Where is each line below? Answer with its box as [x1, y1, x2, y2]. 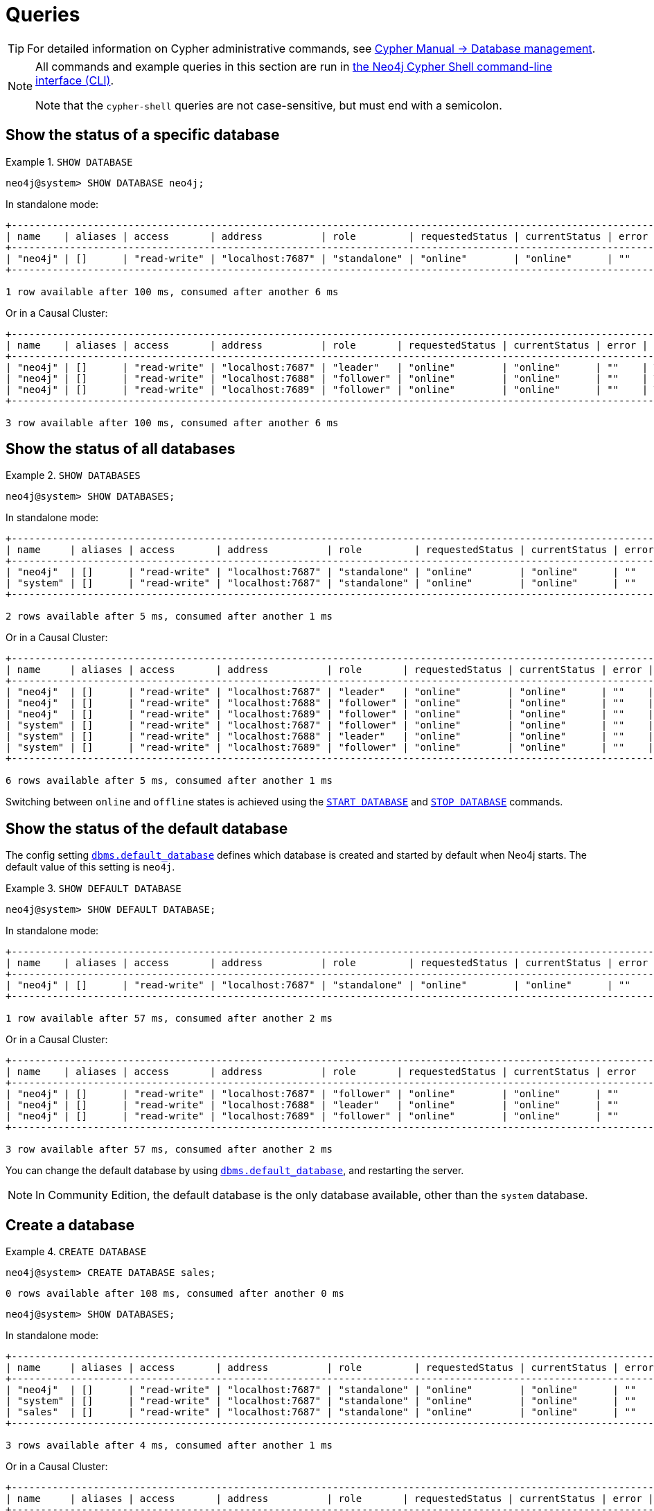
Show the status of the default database [6, 819, 288, 837]
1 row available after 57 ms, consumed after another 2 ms [6, 1013, 333, 1024]
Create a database [6, 1216, 134, 1234]
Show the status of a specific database [6, 126, 280, 144]
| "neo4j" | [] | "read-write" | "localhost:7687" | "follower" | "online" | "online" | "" [6, 1088, 619, 1100]
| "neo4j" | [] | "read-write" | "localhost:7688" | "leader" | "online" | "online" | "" [6, 1099, 619, 1111]
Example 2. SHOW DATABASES [6, 469, 141, 482]
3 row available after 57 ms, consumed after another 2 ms [6, 1144, 333, 1155]
